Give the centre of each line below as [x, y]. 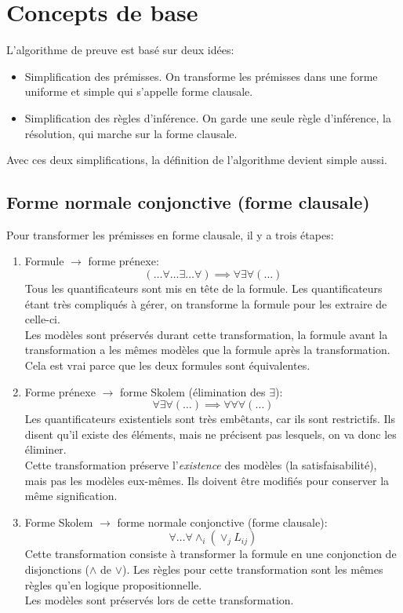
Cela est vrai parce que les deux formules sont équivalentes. [167, 365]
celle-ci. [42, 319]
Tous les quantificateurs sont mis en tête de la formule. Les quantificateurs [203, 288]
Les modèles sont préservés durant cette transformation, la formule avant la [206, 334]
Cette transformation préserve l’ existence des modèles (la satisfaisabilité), [201, 465]
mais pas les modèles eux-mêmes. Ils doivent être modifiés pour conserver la [207, 480]
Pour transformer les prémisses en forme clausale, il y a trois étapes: [170, 234]
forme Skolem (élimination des [192, 391]
